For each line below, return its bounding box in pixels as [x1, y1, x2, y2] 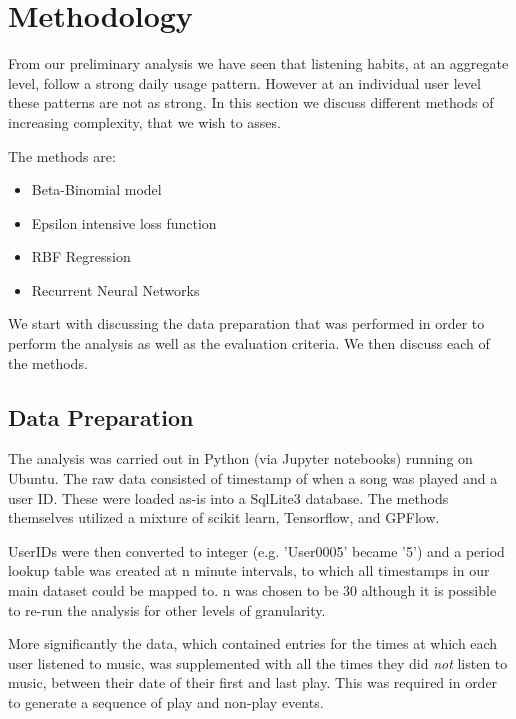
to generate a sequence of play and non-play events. [8, 691, 324, 712]
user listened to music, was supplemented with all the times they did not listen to [8, 652, 508, 673]
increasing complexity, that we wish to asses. [8, 111, 281, 132]
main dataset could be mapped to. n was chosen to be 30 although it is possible [8, 580, 497, 601]
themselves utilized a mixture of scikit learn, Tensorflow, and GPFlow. [8, 507, 440, 528]
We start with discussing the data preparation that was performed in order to [8, 313, 485, 334]
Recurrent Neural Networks [31, 279, 200, 300]
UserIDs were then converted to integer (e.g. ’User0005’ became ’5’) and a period [8, 540, 505, 561]
